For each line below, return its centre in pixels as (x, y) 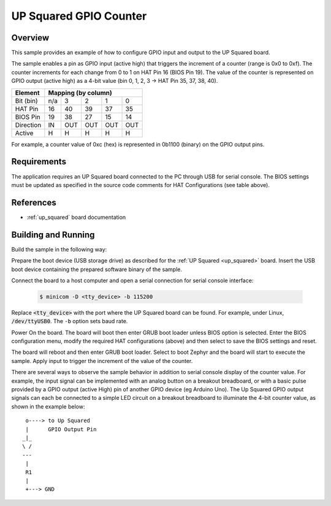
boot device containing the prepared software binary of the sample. (97, 269)
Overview (30, 38)
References (34, 202)
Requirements (39, 162)
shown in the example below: (48, 406)
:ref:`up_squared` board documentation (76, 217)
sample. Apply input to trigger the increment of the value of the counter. (102, 361)
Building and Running (53, 235)
